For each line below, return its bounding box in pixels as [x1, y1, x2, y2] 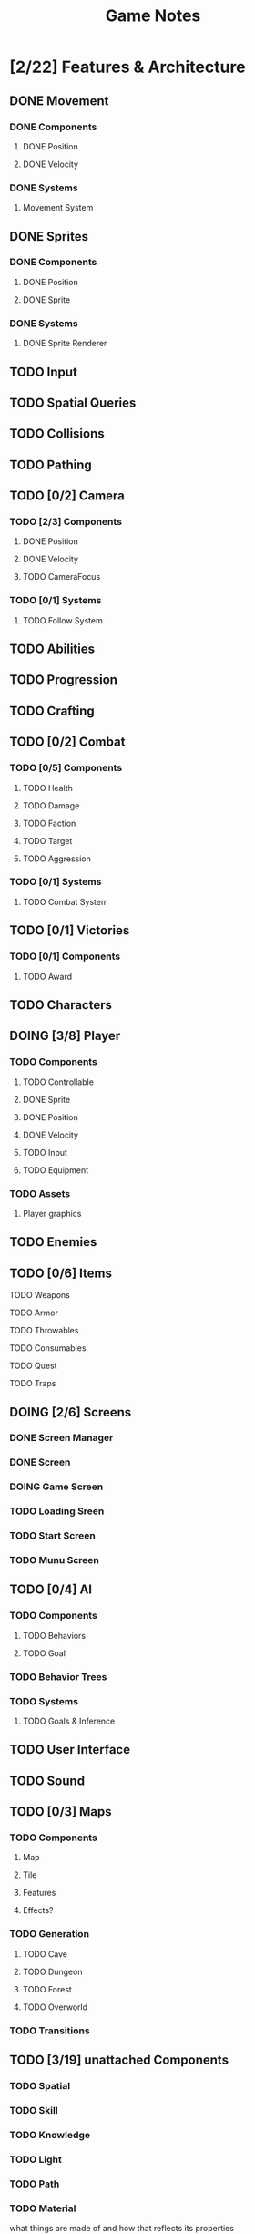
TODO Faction [22, 818, 76, 829]
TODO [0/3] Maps [9, 1804, 112, 1819]
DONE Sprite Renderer [22, 338, 107, 349]
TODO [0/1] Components [9, 950, 121, 963]
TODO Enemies [9, 1234, 97, 1250]
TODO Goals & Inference [22, 1715, 116, 1726]
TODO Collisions [9, 426, 105, 442]
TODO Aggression [22, 853, 91, 864]
